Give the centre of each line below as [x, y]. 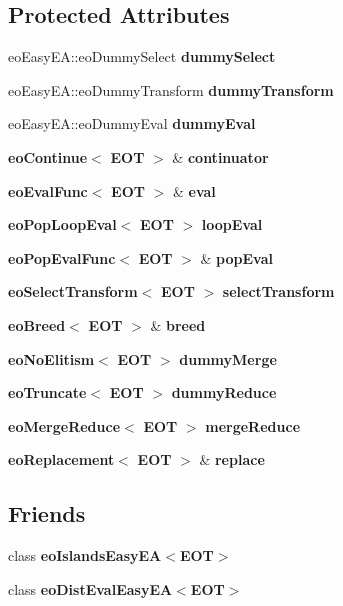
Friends [47, 513]
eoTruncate [47, 392]
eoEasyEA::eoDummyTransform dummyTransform [171, 89]
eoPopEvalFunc [62, 257]
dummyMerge [228, 358]
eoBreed [37, 324]
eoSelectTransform [73, 291]
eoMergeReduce [64, 425]
